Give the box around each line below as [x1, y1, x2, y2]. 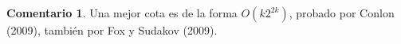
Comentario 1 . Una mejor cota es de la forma [6, 5, 238, 20]
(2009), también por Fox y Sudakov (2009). [6, 22, 218, 38]
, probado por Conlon [289, 5, 395, 20]
